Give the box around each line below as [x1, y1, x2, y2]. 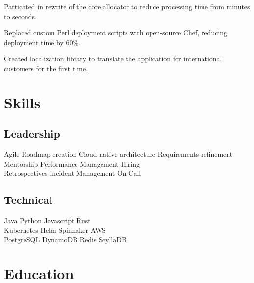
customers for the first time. [4, 63, 88, 73]
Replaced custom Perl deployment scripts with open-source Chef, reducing [4, 28, 228, 38]
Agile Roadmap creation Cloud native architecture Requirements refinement [4, 149, 233, 159]
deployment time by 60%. [4, 37, 80, 47]
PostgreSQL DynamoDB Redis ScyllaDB [4, 234, 127, 245]
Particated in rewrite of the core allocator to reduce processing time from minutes [4, 1, 250, 11]
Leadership [4, 126, 60, 141]
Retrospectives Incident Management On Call [4, 168, 141, 178]
